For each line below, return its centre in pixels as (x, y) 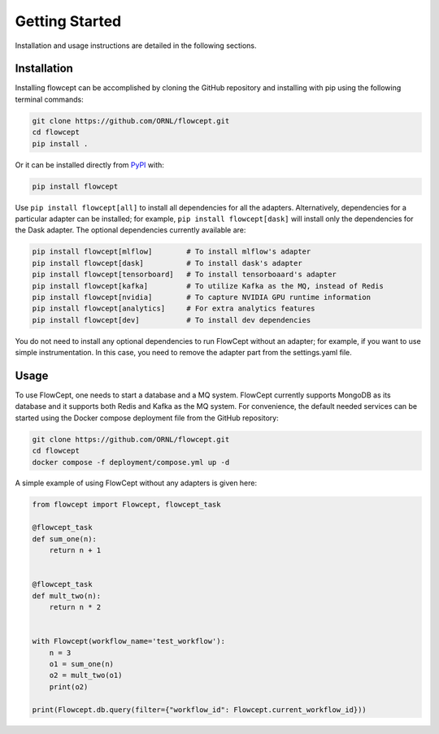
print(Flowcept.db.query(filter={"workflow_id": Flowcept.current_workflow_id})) (200, 710)
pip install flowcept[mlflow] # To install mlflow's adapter (172, 252)
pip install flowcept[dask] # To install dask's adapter (167, 263)
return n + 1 (75, 550)
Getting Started (68, 21)
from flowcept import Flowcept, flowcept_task (126, 505)
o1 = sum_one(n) (81, 664)
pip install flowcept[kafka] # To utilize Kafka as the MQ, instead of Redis (208, 286)
